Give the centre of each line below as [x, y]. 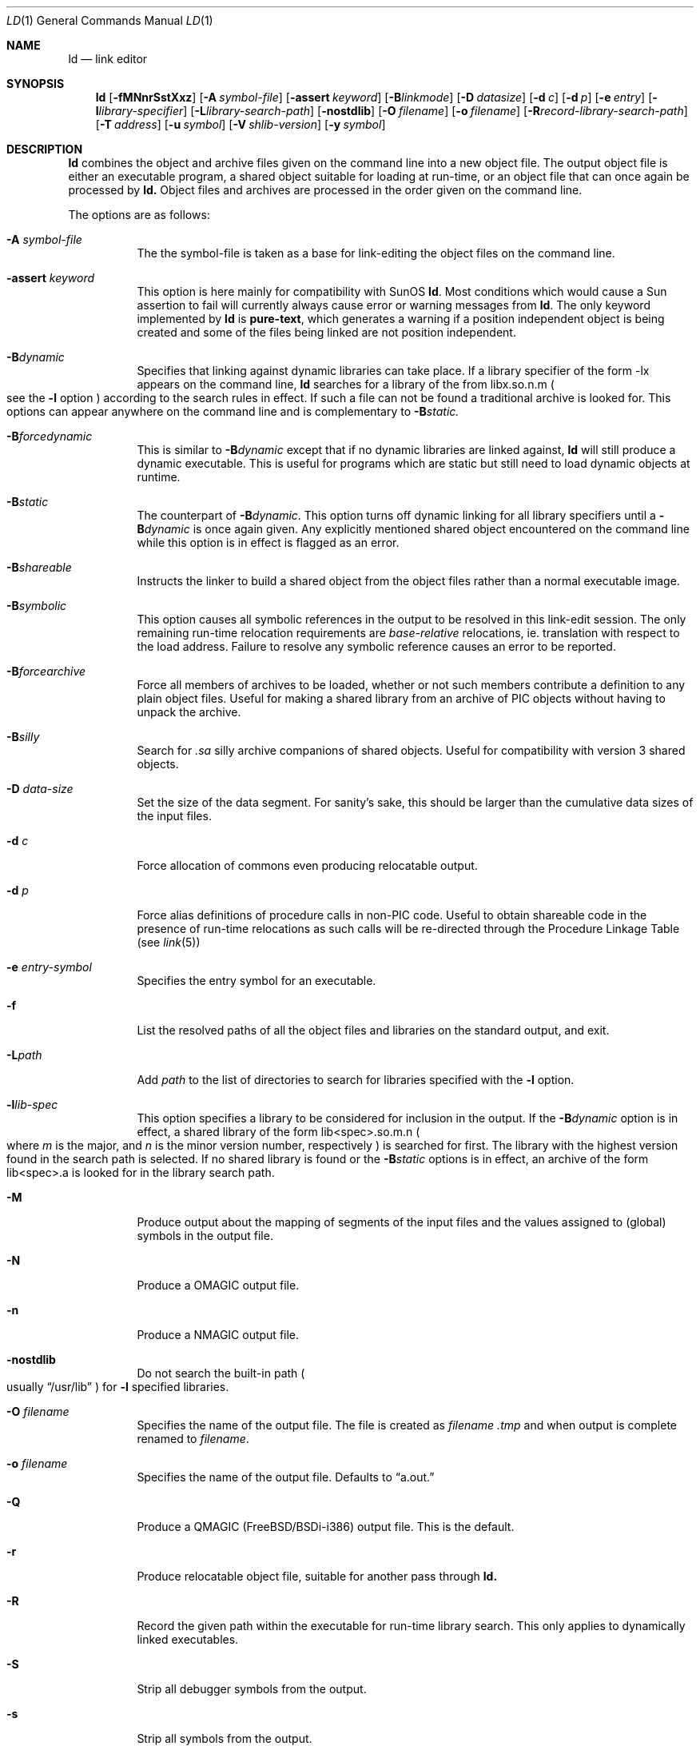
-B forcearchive [46, 671]
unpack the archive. [189, 712]
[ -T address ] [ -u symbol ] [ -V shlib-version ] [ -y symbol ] [241, 124]
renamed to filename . [193, 1439]
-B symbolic [37, 606]
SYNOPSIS [36, 84]
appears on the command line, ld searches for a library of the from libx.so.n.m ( [346, 384]
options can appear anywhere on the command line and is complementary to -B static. [233, 411]
